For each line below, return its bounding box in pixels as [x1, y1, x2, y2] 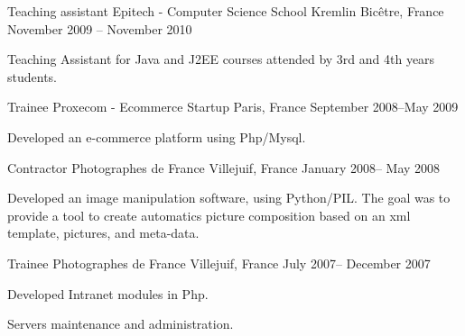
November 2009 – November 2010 [7, 19, 192, 38]
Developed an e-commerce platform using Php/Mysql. [7, 127, 306, 146]
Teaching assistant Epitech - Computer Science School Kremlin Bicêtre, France [7, 2, 444, 20]
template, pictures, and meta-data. [7, 223, 200, 242]
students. [7, 67, 57, 86]
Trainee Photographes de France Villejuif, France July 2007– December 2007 [7, 253, 431, 272]
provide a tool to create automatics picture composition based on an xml [7, 205, 411, 224]
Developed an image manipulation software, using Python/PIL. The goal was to [7, 188, 451, 207]
